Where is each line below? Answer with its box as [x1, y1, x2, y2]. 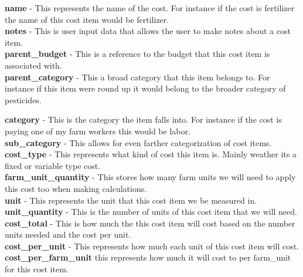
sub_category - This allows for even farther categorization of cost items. [5, 136, 272, 148]
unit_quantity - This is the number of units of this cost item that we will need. [5, 205, 297, 218]
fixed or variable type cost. [5, 159, 101, 171]
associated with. [5, 59, 62, 71]
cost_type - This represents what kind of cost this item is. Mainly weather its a [5, 148, 297, 160]
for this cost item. [5, 263, 69, 275]
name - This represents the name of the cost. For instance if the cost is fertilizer [5, 2, 295, 13]
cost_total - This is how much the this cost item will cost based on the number [5, 217, 295, 229]
